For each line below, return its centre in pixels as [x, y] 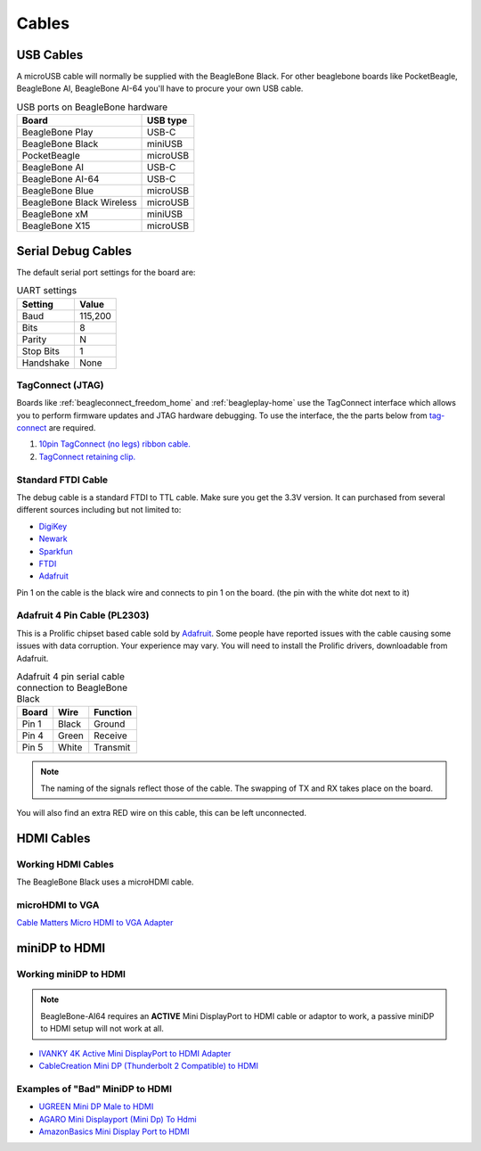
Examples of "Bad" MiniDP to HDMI [94, 1089]
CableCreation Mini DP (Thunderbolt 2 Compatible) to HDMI [148, 1065]
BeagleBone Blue [58, 191]
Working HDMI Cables [65, 864]
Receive [111, 736]
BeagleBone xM [55, 214]
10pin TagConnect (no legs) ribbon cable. [114, 444]
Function [113, 712]
